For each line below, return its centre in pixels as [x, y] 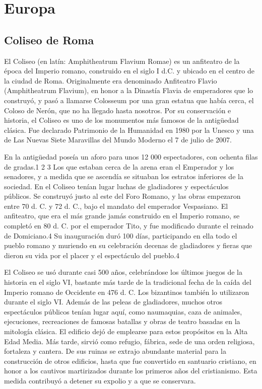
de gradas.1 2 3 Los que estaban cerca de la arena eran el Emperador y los [119, 166]
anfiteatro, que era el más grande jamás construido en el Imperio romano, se [122, 216]
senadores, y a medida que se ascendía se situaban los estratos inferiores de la [124, 176]
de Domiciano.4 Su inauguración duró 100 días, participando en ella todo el [121, 235]
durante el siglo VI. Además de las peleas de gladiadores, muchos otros [113, 302]
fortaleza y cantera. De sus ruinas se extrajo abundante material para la [115, 351]
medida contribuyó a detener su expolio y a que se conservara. [100, 380]
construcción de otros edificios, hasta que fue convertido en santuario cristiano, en [130, 361]
